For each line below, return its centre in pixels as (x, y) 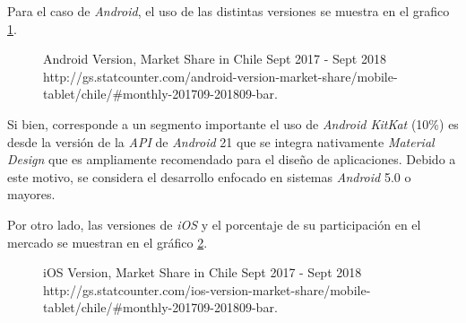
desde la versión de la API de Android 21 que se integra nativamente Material (221, 141)
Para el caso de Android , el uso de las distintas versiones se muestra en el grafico (229, 11)
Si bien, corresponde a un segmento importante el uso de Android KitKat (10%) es (233, 123)
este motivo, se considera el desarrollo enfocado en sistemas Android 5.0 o (209, 176)
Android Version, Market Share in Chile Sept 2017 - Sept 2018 (215, 59)
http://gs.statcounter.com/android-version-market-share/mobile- (220, 76)
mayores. (31, 194)
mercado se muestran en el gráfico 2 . (108, 242)
